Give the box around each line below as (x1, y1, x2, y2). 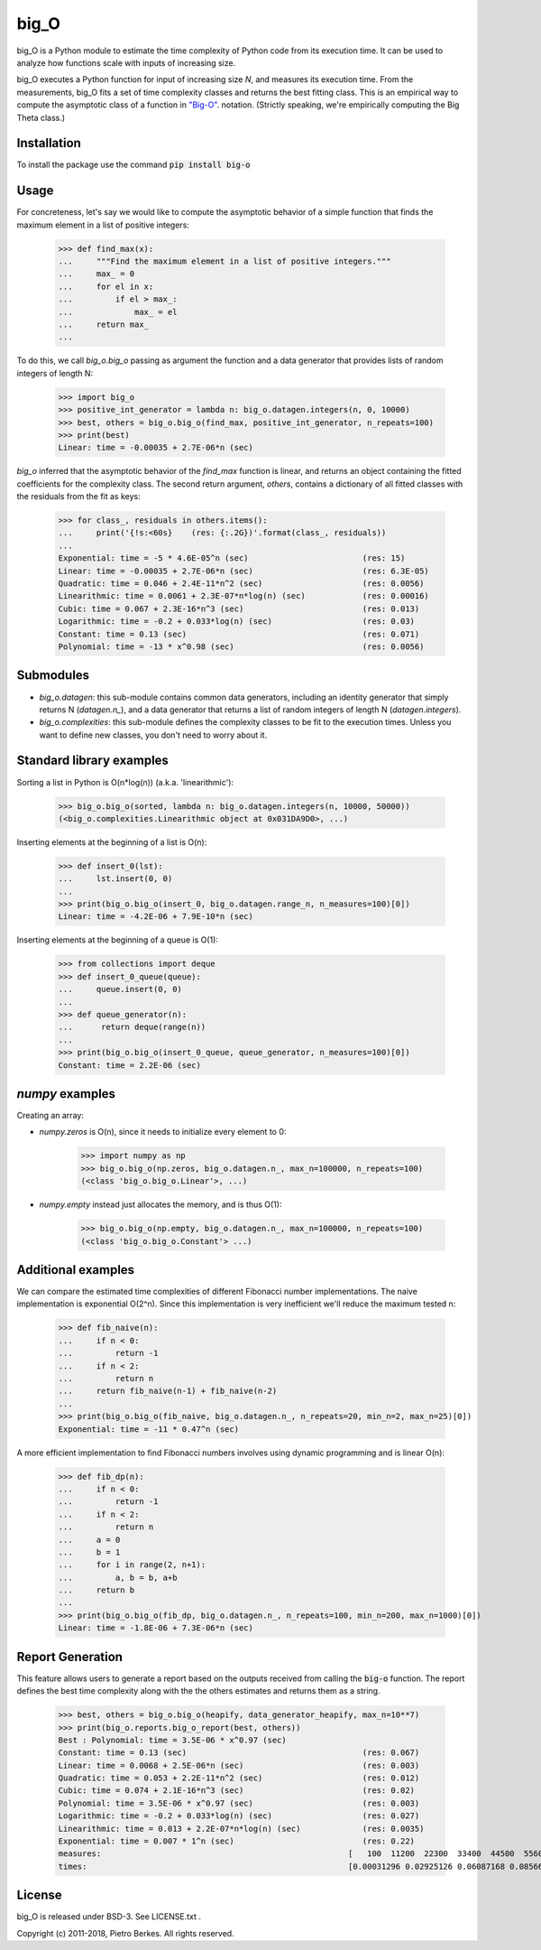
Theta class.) (16, 112, 66, 123)
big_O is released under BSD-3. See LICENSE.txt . (16, 1911, 202, 1922)
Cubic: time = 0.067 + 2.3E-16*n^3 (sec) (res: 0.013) (58, 603, 420, 614)
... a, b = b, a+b (58, 1572, 178, 1583)
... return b (58, 1585, 135, 1595)
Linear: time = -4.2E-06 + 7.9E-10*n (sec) (58, 912, 254, 922)
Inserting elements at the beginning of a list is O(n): (16, 836, 207, 848)
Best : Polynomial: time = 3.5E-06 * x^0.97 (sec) (58, 1734, 288, 1745)
